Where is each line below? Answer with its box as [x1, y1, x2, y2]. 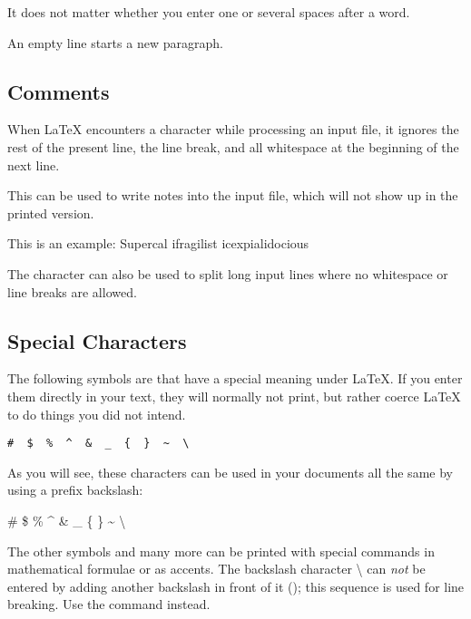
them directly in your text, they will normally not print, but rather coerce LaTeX [7, 386, 461, 405]
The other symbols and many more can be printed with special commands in [7, 541, 435, 560]
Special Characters [7, 326, 187, 354]
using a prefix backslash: [7, 480, 143, 499]
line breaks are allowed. [7, 282, 137, 301]
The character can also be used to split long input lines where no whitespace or [7, 264, 448, 283]
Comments [7, 77, 110, 105]
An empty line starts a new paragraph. [7, 33, 223, 52]
